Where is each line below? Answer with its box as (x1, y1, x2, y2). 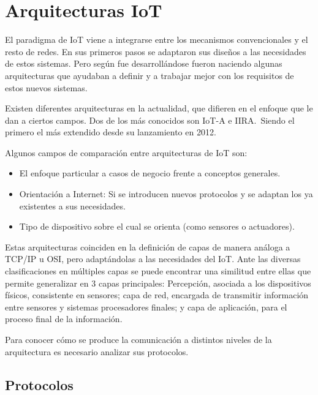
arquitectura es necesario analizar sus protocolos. (5, 345, 189, 358)
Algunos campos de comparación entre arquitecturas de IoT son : (5, 146, 248, 159)
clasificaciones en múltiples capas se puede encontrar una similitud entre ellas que (5, 265, 311, 277)
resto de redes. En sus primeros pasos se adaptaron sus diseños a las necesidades (5, 45, 306, 58)
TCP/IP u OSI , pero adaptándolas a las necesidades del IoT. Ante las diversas (5, 252, 301, 265)
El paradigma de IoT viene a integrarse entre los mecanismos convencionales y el (5, 33, 308, 46)
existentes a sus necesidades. (19, 199, 126, 212)
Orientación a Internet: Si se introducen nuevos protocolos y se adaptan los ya (19, 187, 313, 200)
